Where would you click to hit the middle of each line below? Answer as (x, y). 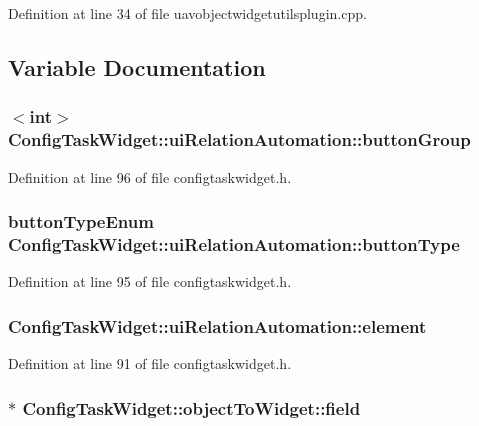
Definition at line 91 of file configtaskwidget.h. (150, 363)
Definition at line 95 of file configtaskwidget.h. (150, 281)
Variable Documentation (137, 66)
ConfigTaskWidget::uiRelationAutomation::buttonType (234, 243)
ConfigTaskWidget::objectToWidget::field (191, 407)
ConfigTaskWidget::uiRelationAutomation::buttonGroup (239, 139)
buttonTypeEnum (81, 221)
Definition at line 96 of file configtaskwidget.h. (150, 176)
